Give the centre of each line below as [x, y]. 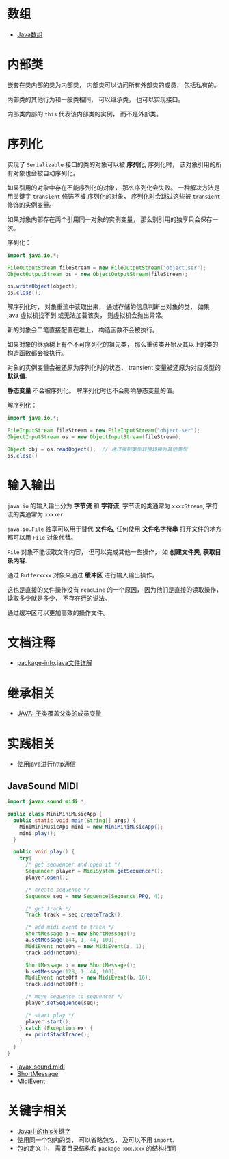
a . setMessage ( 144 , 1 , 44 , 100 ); [71, 940]
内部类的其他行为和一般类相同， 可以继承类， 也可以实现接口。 [96, 99]
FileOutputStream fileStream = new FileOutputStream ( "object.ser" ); [107, 268]
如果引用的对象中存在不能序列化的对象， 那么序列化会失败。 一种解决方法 [110, 187]
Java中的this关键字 [44, 1131]
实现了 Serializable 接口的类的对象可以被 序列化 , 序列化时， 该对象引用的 [111, 164]
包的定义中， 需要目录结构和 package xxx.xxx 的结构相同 [96, 1148]
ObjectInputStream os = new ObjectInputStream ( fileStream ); [95, 437]
